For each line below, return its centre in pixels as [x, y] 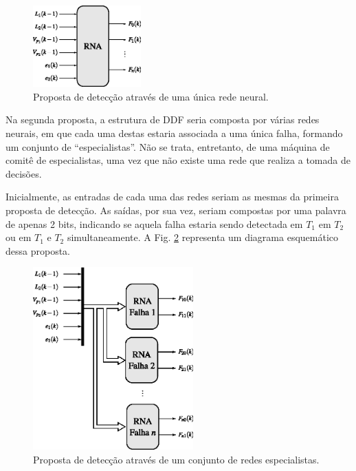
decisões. [24, 173]
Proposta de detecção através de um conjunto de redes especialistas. [176, 459]
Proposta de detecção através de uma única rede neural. [151, 96]
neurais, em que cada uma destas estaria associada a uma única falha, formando [174, 133]
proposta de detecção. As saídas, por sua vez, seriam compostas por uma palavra [176, 210]
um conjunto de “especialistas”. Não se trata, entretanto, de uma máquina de [168, 146]
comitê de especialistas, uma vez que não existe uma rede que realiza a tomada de [178, 160]
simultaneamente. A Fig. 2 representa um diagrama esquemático [203, 237]
